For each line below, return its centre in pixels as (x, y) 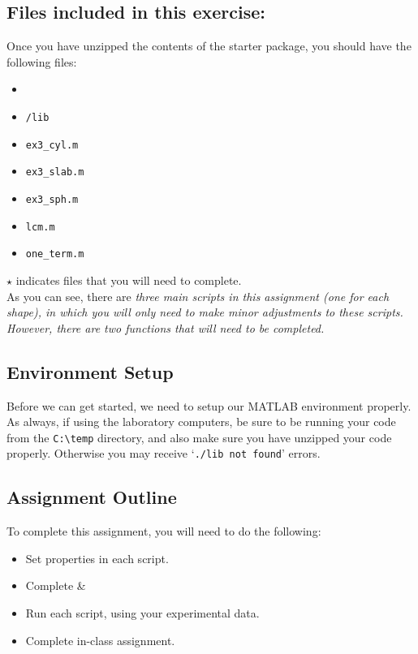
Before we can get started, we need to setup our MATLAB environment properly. (209, 405)
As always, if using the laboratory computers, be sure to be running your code (201, 422)
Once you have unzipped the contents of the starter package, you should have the (209, 46)
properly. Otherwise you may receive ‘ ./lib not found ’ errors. (164, 453)
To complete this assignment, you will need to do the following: (164, 531)
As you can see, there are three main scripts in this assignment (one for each (198, 296)
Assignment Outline (92, 497)
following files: (42, 61)
